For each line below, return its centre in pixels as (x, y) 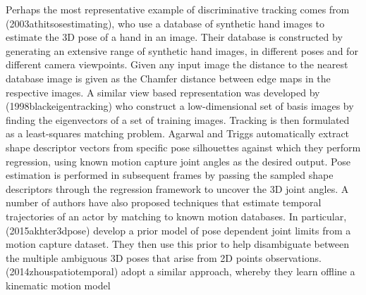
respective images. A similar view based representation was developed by (163, 92)
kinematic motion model (58, 285)
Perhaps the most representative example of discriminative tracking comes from (178, 9)
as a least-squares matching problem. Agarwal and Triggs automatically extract (178, 133)
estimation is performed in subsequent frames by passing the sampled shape (170, 175)
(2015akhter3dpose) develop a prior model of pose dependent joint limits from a (178, 230)
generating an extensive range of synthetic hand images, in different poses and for (182, 50)
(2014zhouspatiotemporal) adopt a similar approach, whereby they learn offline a (181, 271)
